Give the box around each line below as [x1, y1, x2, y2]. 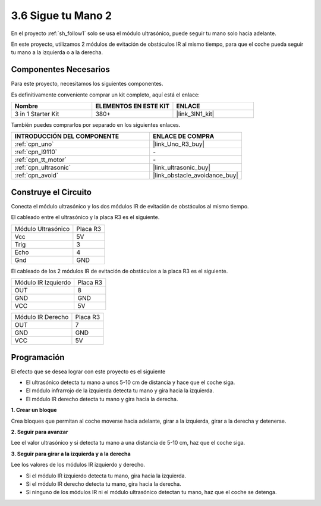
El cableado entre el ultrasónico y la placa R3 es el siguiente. [11, 214, 160, 221]
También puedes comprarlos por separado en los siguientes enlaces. [11, 121, 181, 129]
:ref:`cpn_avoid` [14, 171, 59, 180]
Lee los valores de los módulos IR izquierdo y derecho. [11, 461, 146, 468]
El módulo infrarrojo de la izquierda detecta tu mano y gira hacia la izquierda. [26, 387, 214, 394]
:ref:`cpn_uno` [14, 140, 54, 148]
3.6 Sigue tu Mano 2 [11, 9, 112, 22]
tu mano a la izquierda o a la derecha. [11, 49, 103, 56]
